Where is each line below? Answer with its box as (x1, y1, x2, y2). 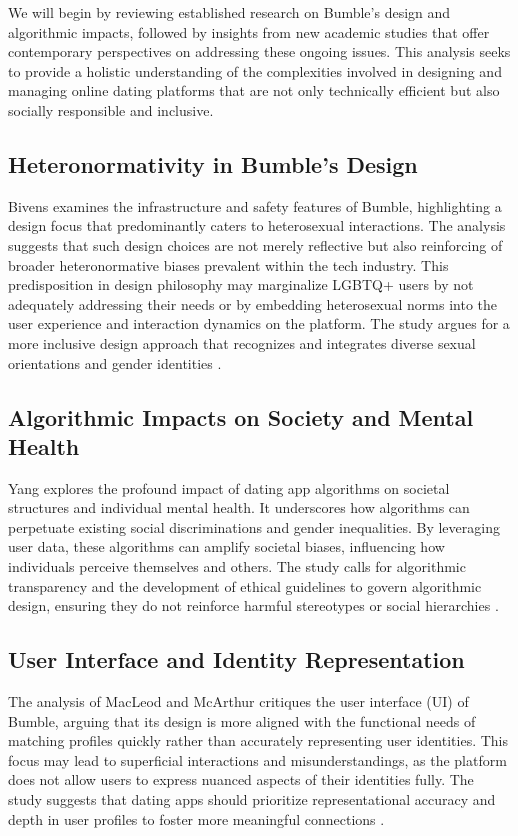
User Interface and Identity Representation (8, 644, 465, 675)
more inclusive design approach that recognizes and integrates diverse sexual (8, 332, 476, 353)
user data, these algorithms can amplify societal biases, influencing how (8, 536, 445, 557)
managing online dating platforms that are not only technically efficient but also (8, 80, 500, 101)
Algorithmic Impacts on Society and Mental (8, 401, 474, 432)
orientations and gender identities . (8, 352, 222, 373)
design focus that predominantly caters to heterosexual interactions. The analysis (8, 215, 506, 236)
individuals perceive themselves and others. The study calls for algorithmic (8, 556, 466, 577)
